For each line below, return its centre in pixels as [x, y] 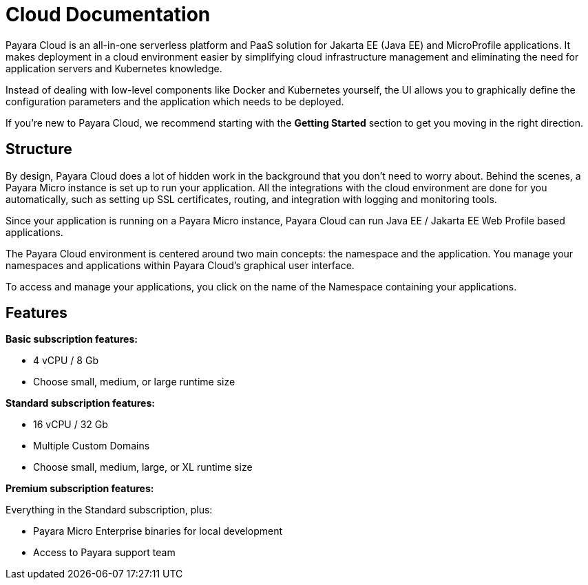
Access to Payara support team [104, 553]
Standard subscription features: [80, 403]
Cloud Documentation [108, 14]
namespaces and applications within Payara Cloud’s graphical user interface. [180, 265]
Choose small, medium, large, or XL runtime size [143, 467]
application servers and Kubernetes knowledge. [114, 68]
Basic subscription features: [72, 339]
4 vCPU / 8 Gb [66, 361]
